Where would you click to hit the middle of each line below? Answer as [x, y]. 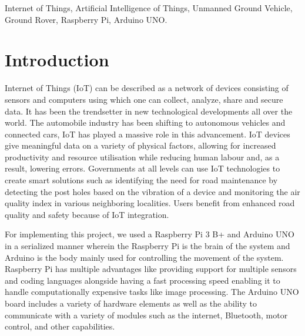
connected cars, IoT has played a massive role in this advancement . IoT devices [148, 134]
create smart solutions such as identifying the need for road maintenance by [141, 180]
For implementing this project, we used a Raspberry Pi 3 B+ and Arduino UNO [150, 234]
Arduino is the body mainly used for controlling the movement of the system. [144, 257]
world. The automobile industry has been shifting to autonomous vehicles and [145, 122]
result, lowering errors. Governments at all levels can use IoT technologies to [143, 168]
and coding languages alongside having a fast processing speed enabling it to [143, 280]
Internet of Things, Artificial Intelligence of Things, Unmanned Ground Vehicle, [149, 8]
